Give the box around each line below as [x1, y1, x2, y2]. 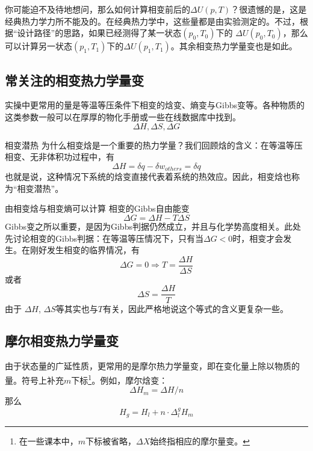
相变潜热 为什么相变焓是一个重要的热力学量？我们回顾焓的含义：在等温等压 [5, 138, 303, 151]
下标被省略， [85, 435, 137, 447]
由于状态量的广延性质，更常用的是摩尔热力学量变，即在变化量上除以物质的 [5, 360, 300, 372]
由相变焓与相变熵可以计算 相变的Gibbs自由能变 [5, 202, 190, 215]
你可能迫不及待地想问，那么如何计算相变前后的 [5, 3, 190, 15]
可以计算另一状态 [5, 40, 72, 52]
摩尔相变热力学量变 [5, 331, 119, 350]
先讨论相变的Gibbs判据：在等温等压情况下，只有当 [5, 232, 203, 244]
